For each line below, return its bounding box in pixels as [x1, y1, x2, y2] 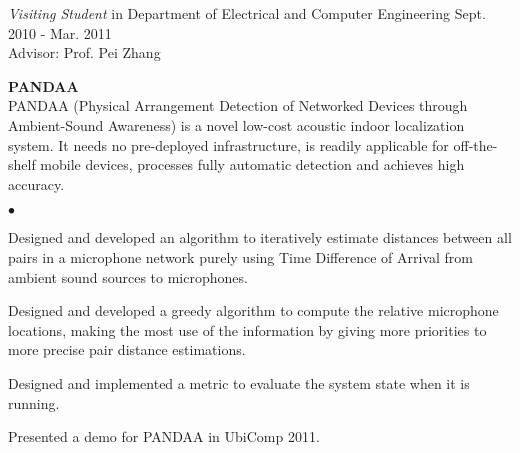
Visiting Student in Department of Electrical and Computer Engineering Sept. [8, 3, 486, 23]
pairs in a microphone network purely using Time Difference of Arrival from [8, 246, 473, 267]
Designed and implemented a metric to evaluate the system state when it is [8, 372, 470, 393]
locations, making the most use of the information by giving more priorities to [8, 319, 487, 340]
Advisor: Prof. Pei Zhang [8, 42, 161, 63]
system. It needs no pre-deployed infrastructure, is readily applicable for [8, 134, 449, 155]
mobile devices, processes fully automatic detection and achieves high [40, 154, 465, 175]
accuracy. [8, 173, 65, 194]
